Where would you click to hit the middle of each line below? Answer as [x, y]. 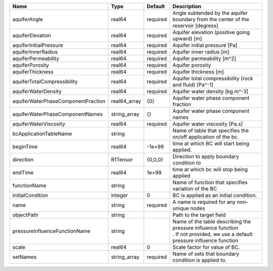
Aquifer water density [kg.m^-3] [211, 91]
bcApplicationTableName [42, 134]
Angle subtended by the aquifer [210, 13]
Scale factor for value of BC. [206, 247]
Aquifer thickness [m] [198, 72]
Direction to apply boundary [206, 156]
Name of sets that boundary [206, 254]
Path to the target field [199, 215]
